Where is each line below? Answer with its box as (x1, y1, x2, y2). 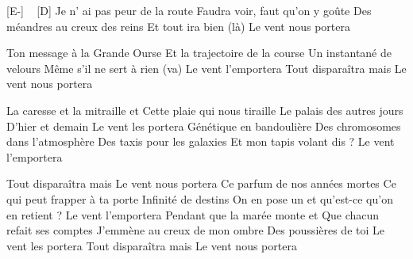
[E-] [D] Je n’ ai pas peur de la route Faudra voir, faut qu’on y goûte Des (6, 2, 372, 18)
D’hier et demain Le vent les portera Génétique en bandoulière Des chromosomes (6, 117, 401, 134)
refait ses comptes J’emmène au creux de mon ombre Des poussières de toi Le (6, 222, 384, 238)
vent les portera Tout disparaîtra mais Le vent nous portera (6, 237, 297, 253)
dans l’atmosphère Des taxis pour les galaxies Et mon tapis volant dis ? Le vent (6, 133, 395, 150)
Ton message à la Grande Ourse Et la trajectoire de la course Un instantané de (6, 44, 392, 61)
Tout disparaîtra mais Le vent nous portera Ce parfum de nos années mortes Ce (6, 175, 396, 192)
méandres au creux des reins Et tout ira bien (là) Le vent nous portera (6, 17, 350, 34)
